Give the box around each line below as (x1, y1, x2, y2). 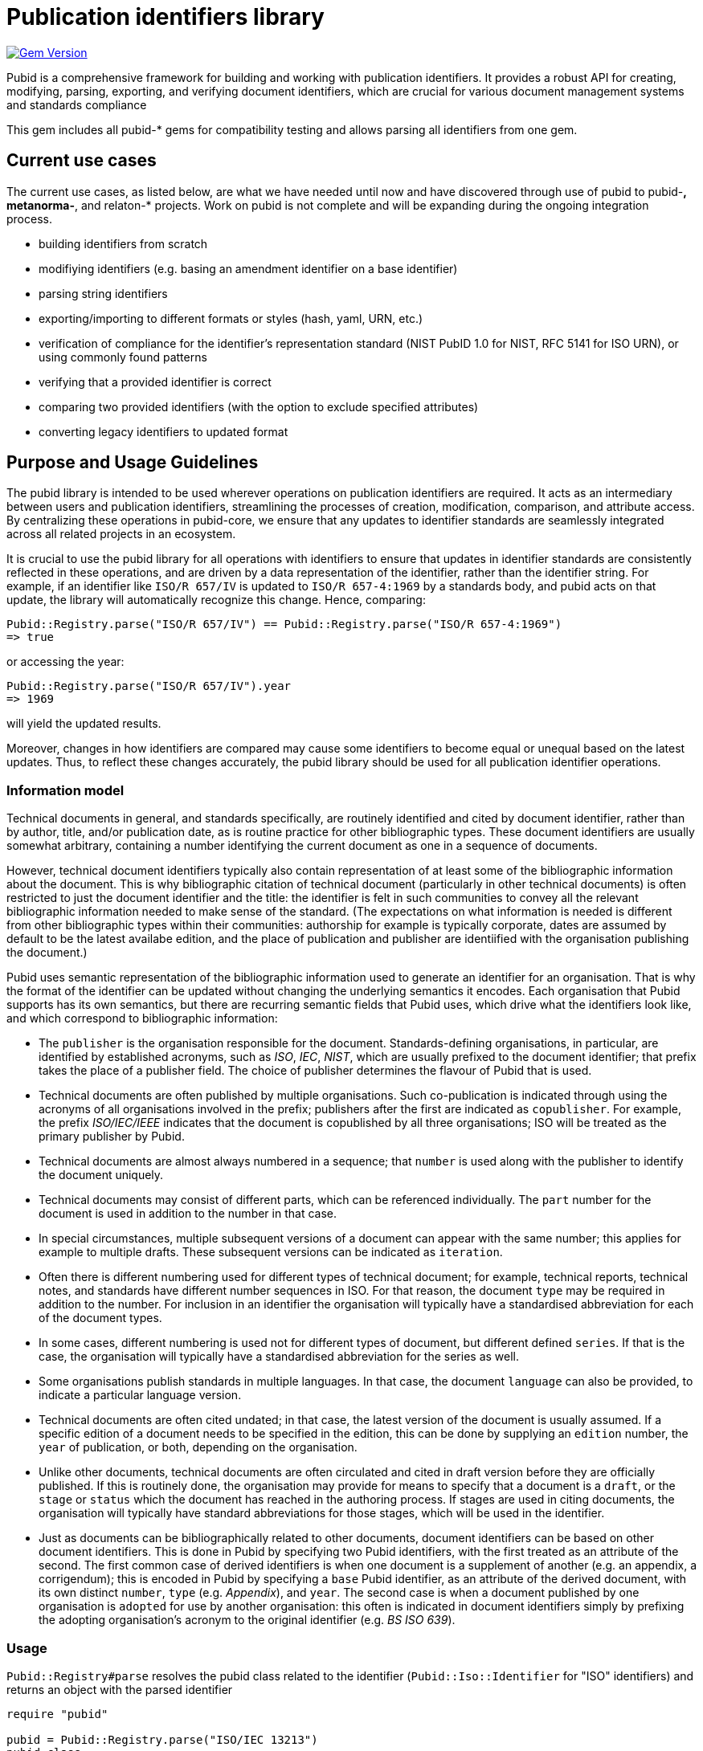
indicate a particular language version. (39, 1388, 242, 1402)
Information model (6, 782, 125, 798)
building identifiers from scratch (39, 236, 208, 251)
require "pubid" (6, 1707, 108, 1720)
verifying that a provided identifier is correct (39, 374, 272, 389)
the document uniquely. (39, 1168, 164, 1182)
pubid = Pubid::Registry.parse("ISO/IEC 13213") (6, 1733, 318, 1746)
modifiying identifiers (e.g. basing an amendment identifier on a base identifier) (39, 261, 458, 276)
